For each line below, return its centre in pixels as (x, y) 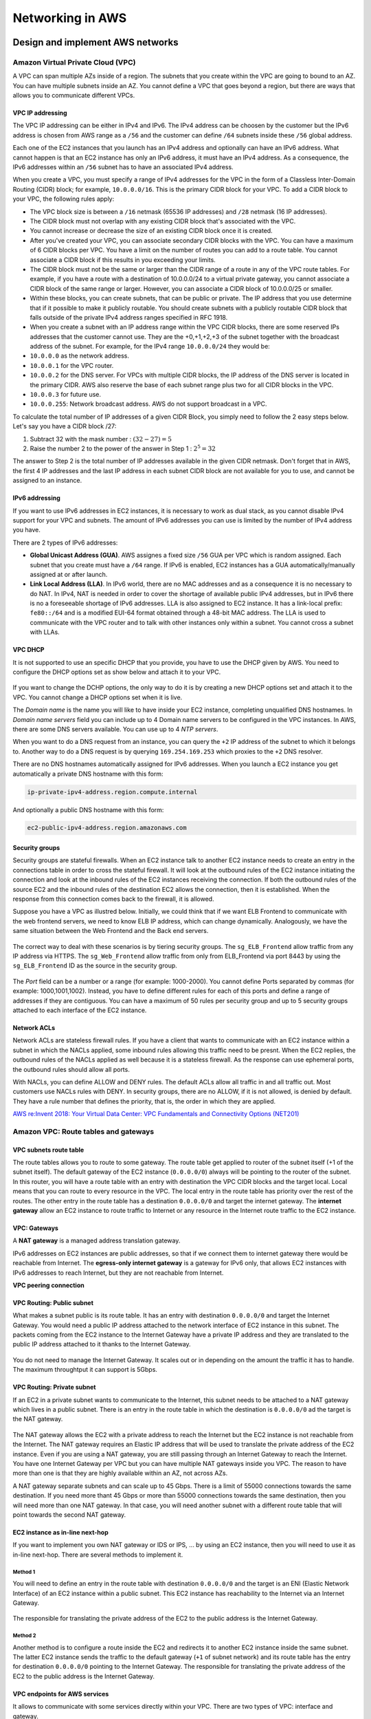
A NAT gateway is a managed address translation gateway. (97, 1240)
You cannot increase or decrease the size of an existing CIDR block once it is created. (151, 231)
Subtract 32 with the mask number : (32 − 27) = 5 (101, 439)
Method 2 (24, 1636)
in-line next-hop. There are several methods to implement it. (98, 1555)
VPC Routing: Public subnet (53, 1302)
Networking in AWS (70, 18)
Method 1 (24, 1572)
